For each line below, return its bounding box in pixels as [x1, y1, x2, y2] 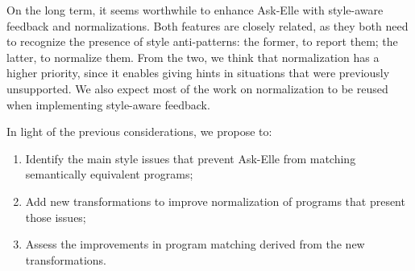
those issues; [25, 208, 86, 225]
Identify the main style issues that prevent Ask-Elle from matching [25, 150, 356, 166]
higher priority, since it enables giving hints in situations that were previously [6, 64, 390, 81]
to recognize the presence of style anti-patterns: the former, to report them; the [6, 33, 398, 50]
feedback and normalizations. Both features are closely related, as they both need [6, 17, 409, 34]
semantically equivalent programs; [25, 166, 193, 183]
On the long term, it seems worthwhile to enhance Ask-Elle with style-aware [6, 2, 384, 18]
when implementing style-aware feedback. [6, 96, 210, 113]
